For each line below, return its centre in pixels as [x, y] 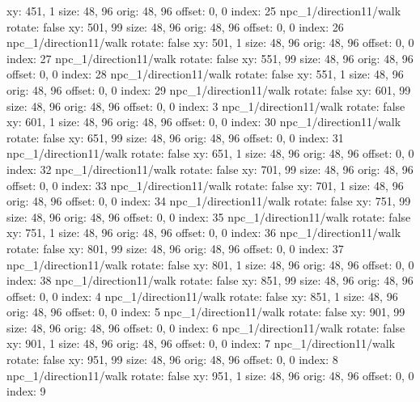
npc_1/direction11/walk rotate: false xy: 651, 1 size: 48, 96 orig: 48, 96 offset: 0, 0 [210, 153]
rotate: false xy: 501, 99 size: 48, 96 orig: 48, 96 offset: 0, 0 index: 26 [175, 26]
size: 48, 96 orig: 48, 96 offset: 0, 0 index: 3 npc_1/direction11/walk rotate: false [206, 106]
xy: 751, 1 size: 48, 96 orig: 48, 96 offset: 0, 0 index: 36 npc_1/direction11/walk [204, 233]
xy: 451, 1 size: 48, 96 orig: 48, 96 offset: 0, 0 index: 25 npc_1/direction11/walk [204, 11]
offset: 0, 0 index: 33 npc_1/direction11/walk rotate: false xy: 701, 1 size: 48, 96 [205, 185]
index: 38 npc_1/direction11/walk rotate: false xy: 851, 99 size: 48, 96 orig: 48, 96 [210, 280]
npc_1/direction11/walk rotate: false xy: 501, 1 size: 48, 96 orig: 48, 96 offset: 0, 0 [210, 42]
